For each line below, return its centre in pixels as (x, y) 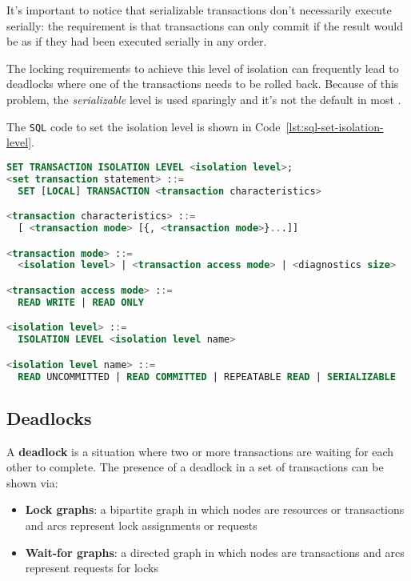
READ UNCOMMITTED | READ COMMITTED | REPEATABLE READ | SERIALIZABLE (207, 377)
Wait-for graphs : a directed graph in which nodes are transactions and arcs (215, 552)
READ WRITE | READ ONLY (81, 302)
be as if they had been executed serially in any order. (137, 41)
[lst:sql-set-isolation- (335, 126)
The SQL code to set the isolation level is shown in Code (144, 126)
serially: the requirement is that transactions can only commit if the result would (205, 25)
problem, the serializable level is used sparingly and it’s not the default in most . (204, 99)
